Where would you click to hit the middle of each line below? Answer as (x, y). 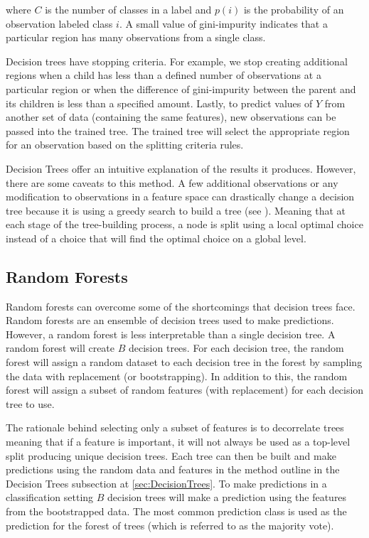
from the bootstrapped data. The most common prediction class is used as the (176, 511)
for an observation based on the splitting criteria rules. (125, 145)
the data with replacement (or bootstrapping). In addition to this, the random (177, 376)
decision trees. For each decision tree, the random (236, 348)
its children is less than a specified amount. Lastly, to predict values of (159, 103)
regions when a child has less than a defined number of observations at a (164, 75)
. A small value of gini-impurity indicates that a (223, 23)
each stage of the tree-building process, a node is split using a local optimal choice (184, 224)
